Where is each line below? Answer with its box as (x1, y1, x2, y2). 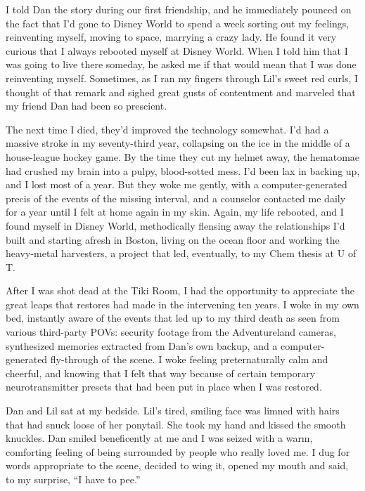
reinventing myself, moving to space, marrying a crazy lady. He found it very (6, 30, 337, 44)
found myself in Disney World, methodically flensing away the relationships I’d (6, 218, 345, 233)
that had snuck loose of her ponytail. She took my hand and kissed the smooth (6, 417, 346, 431)
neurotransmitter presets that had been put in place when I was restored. (6, 379, 322, 394)
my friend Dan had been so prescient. (6, 98, 167, 113)
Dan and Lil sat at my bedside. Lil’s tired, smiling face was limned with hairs (6, 403, 340, 418)
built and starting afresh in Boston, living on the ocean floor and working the (6, 232, 340, 247)
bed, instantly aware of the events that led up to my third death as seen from (6, 310, 340, 325)
